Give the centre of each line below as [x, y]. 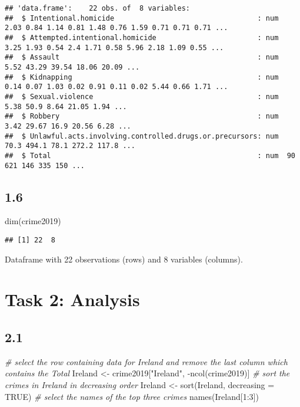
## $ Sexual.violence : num [142, 96]
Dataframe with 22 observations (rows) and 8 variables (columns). [124, 259]
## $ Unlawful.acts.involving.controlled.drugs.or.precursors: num [142, 136]
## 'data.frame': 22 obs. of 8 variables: [97, 8]
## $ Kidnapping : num [142, 77]
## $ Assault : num [142, 58]
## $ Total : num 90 [150, 155]
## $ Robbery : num [142, 116]
